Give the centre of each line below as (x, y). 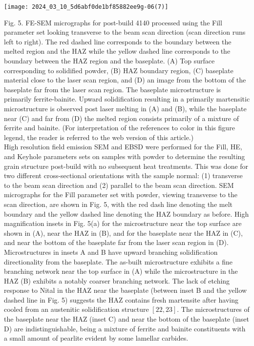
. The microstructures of (213, 309)
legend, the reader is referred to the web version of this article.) (99, 137)
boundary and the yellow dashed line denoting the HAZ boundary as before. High (127, 214)
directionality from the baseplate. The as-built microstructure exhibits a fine (118, 261)
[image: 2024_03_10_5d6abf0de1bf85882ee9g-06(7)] (86, 7)
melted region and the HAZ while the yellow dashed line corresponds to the (117, 51)
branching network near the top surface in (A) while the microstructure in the (121, 271)
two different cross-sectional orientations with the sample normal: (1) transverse (123, 175)
